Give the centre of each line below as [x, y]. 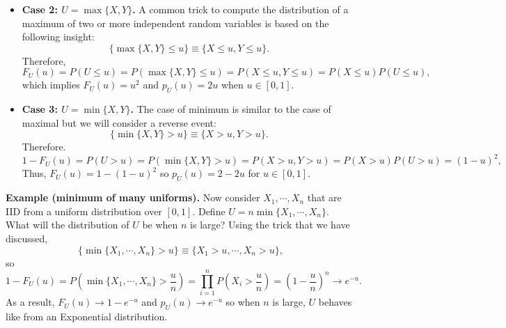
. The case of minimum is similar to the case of [231, 109]
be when [160, 225]
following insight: [58, 37]
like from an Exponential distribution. [87, 317]
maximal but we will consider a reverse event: [119, 122]
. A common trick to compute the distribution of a [240, 9]
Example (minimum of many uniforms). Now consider [133, 197]
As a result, [30, 302]
